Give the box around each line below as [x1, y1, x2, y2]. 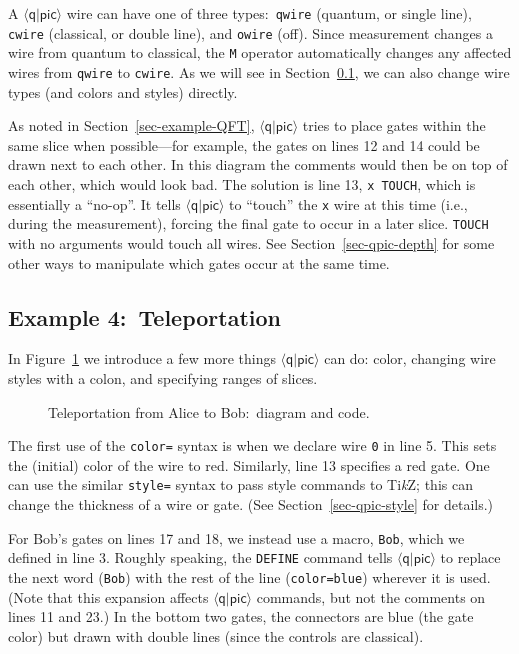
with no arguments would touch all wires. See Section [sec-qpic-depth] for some [8, 232, 495, 253]
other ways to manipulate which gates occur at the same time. [8, 252, 390, 273]
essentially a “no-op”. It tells [8, 193, 181, 214]
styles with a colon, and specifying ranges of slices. [8, 367, 318, 388]
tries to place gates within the [302, 115, 486, 136]
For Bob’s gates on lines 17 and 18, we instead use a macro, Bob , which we [8, 527, 465, 548]
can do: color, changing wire [324, 348, 496, 369]
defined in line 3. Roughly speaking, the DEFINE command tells [8, 547, 393, 568]
